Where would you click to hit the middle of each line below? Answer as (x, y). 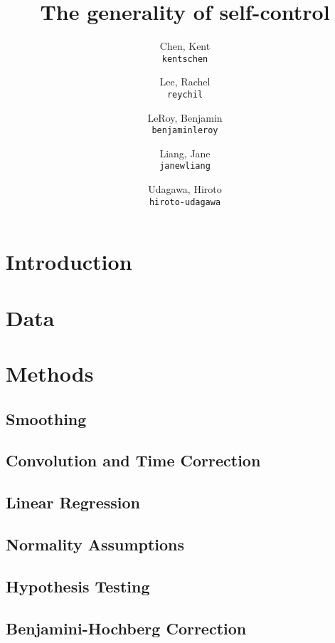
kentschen (185, 59)
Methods (50, 373)
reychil (185, 94)
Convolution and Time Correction (133, 460)
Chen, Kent (185, 46)
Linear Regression (73, 502)
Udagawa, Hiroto (185, 189)
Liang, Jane (185, 153)
